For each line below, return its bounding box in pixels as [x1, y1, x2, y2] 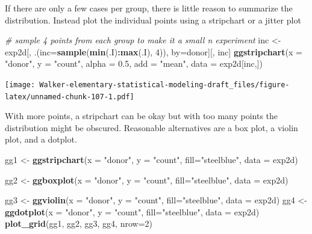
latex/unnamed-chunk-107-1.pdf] [5, 92, 134, 101]
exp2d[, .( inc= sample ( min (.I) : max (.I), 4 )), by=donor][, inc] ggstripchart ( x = [5, 45, 302, 58]
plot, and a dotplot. [5, 133, 77, 146]
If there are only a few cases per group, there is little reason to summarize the [5, 2, 293, 14]
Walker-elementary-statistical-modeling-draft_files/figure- [39, 80, 290, 89]
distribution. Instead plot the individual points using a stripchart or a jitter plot [5, 13, 301, 26]
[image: [5, 80, 36, 89]
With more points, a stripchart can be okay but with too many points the [5, 109, 278, 122]
